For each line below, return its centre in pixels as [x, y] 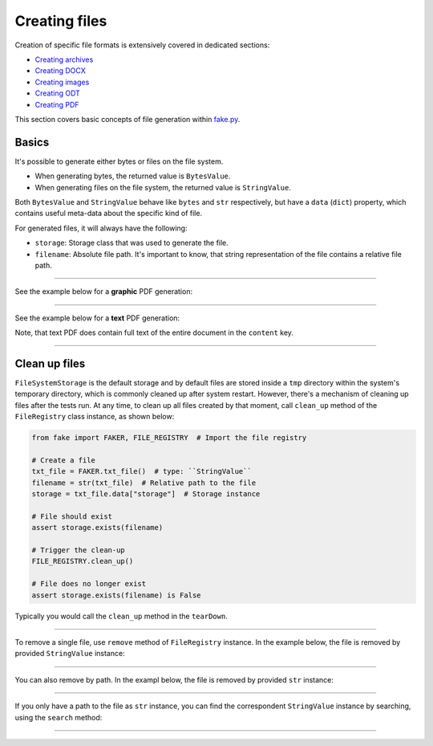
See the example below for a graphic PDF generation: [103, 291]
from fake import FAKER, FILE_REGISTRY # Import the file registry [169, 438]
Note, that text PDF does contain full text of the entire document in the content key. [154, 332]
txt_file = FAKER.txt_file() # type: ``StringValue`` [142, 471]
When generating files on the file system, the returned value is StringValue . [163, 187]
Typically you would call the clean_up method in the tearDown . [121, 616]
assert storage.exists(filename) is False [116, 595]
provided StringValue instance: [70, 654]
